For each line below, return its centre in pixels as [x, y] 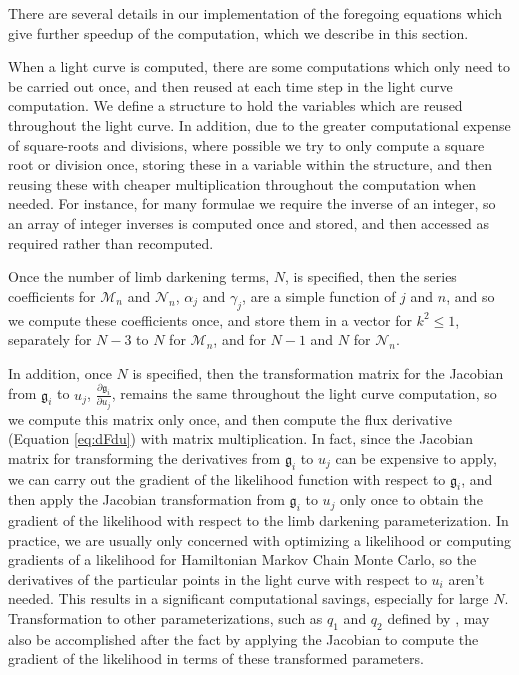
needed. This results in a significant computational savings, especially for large [248, 598]
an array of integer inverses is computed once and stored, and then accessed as [248, 222]
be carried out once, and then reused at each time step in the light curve [230, 85]
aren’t [466, 578]
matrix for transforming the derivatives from [144, 457]
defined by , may [438, 618]
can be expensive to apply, [416, 457]
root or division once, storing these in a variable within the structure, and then [250, 164]
